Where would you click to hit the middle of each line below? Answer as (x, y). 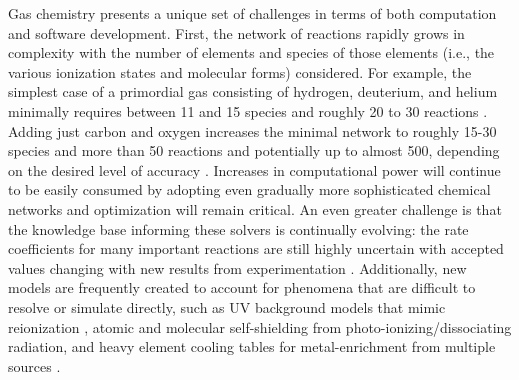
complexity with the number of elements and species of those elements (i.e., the (251, 52)
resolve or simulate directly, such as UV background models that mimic (227, 306)
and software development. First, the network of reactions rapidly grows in (236, 32)
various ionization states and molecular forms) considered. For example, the (240, 71)
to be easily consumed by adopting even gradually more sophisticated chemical (249, 189)
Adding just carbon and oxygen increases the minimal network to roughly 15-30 (252, 130)
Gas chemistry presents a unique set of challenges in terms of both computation (252, 13)
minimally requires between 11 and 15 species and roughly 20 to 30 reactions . (248, 110)
